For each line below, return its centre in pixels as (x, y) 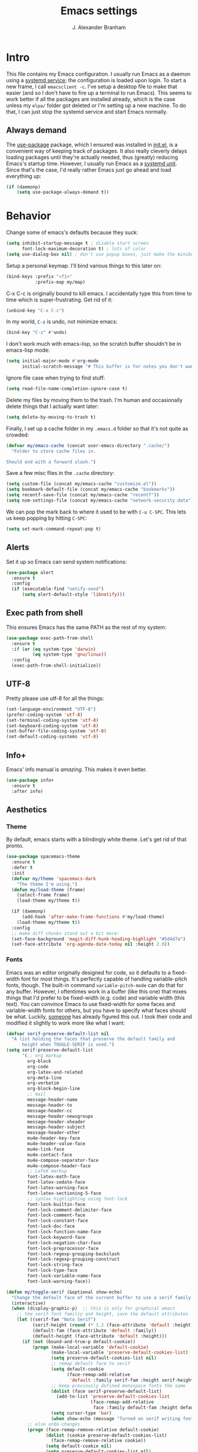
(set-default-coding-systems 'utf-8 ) (52, 737)
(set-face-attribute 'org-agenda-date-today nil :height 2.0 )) (90, 945)
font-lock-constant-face (58, 1221)
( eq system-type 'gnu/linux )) (70, 655)
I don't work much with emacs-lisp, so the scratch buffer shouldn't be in (94, 344)
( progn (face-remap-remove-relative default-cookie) (93, 1429)
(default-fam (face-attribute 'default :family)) (95, 1331)
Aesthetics (27, 809)
